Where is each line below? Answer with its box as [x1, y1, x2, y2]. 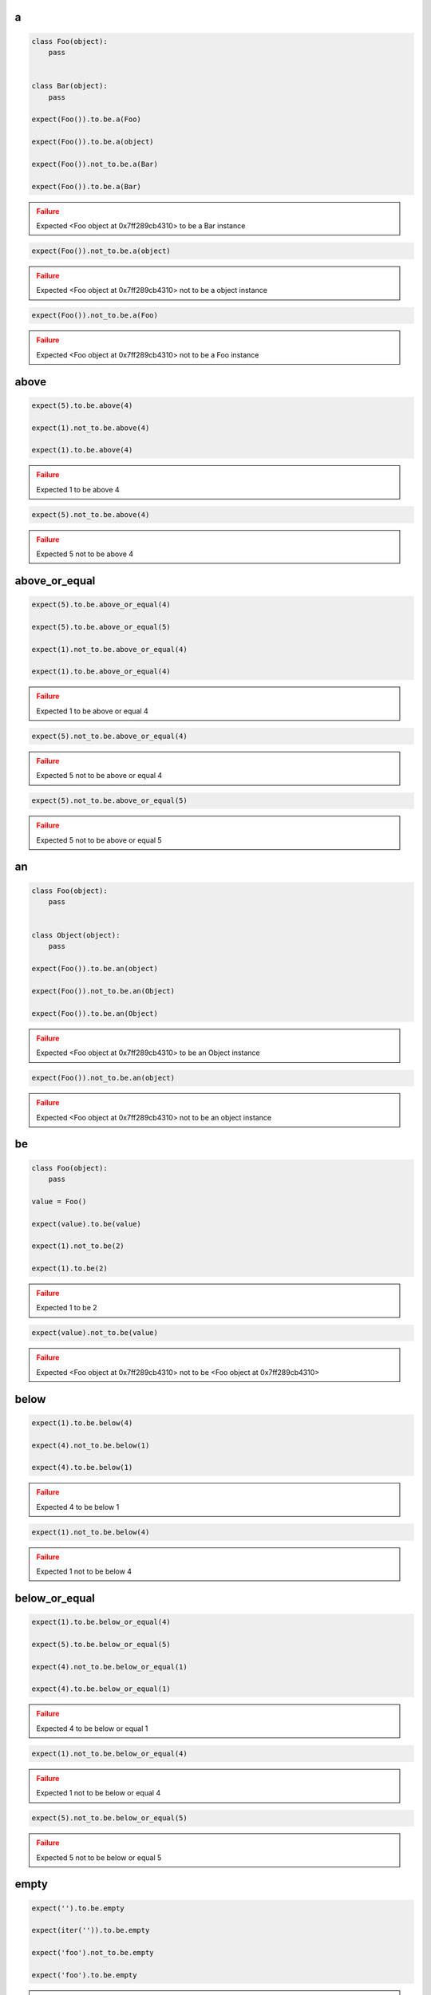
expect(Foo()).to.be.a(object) [31, 137, 155, 147]
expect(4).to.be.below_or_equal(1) [31, 1685, 171, 1693]
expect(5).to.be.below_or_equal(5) [31, 1640, 171, 1649]
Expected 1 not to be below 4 [36, 1566, 132, 1576]
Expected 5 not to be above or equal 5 [36, 835, 163, 845]
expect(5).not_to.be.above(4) [31, 510, 150, 519]
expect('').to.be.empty [31, 1903, 125, 1913]
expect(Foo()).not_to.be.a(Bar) [31, 160, 159, 168]
